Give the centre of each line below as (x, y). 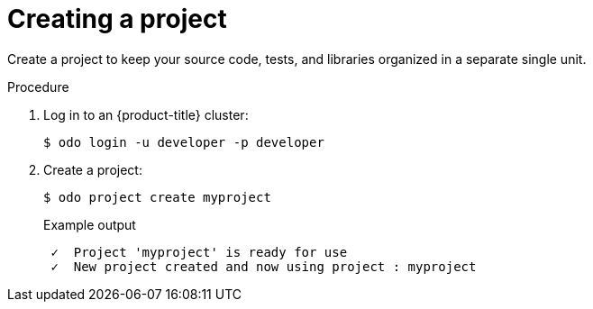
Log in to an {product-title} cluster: (146, 114)
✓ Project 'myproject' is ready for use (199, 252)
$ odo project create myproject (157, 197)
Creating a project (117, 19)
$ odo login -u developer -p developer (184, 142)
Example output (90, 224)
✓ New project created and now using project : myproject (264, 266)
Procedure (38, 86)
